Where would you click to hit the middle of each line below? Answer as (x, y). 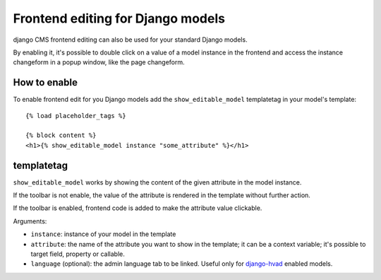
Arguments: (30, 221)
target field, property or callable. (78, 254)
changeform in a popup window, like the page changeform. (99, 62)
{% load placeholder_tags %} (76, 116)
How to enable (45, 82)
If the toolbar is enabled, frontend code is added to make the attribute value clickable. (138, 208)
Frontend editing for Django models (119, 18)
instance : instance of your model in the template (103, 234)
